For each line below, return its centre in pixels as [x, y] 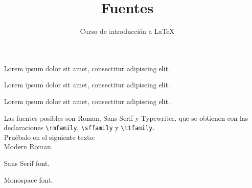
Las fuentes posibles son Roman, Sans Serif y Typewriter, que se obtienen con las [126, 118]
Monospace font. [29, 179]
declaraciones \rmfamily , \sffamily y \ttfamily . [79, 127]
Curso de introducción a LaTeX [127, 31]
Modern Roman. [28, 147]
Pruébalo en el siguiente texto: [50, 137]
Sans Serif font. [27, 163]
